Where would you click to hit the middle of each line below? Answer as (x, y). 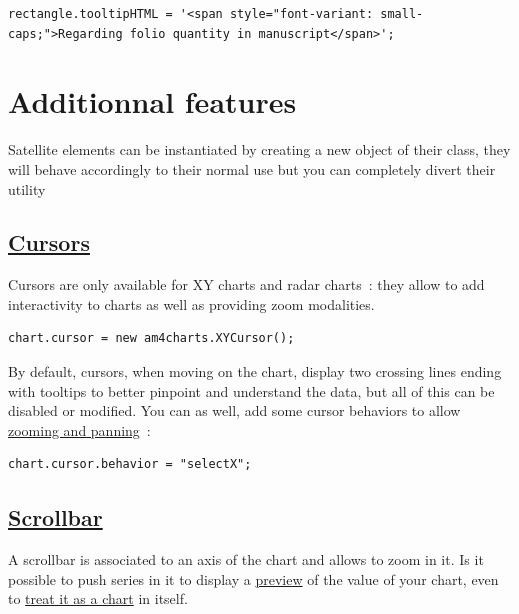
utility (27, 188)
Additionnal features (152, 101)
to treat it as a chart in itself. (98, 598)
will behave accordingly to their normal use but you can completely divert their (252, 168)
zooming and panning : (79, 429)
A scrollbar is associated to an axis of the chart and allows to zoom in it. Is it (246, 559)
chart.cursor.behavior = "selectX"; (130, 464)
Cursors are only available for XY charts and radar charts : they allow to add (246, 284)
